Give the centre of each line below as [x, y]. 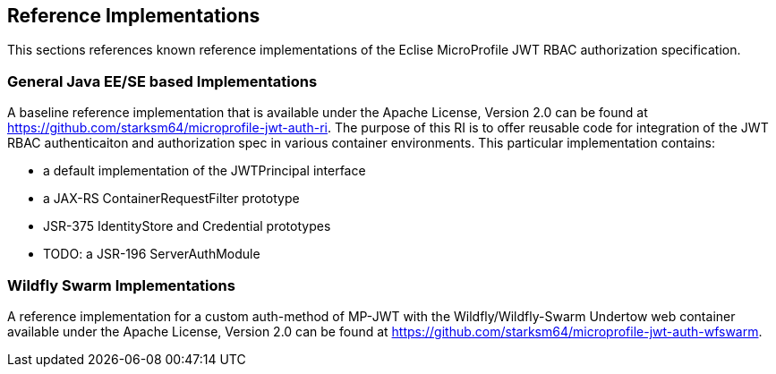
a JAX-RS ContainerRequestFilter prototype [171, 199]
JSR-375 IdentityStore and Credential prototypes [187, 226]
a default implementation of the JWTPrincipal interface [205, 171]
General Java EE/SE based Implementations [162, 81]
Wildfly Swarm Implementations [121, 285]
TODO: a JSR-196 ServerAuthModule [152, 254]
